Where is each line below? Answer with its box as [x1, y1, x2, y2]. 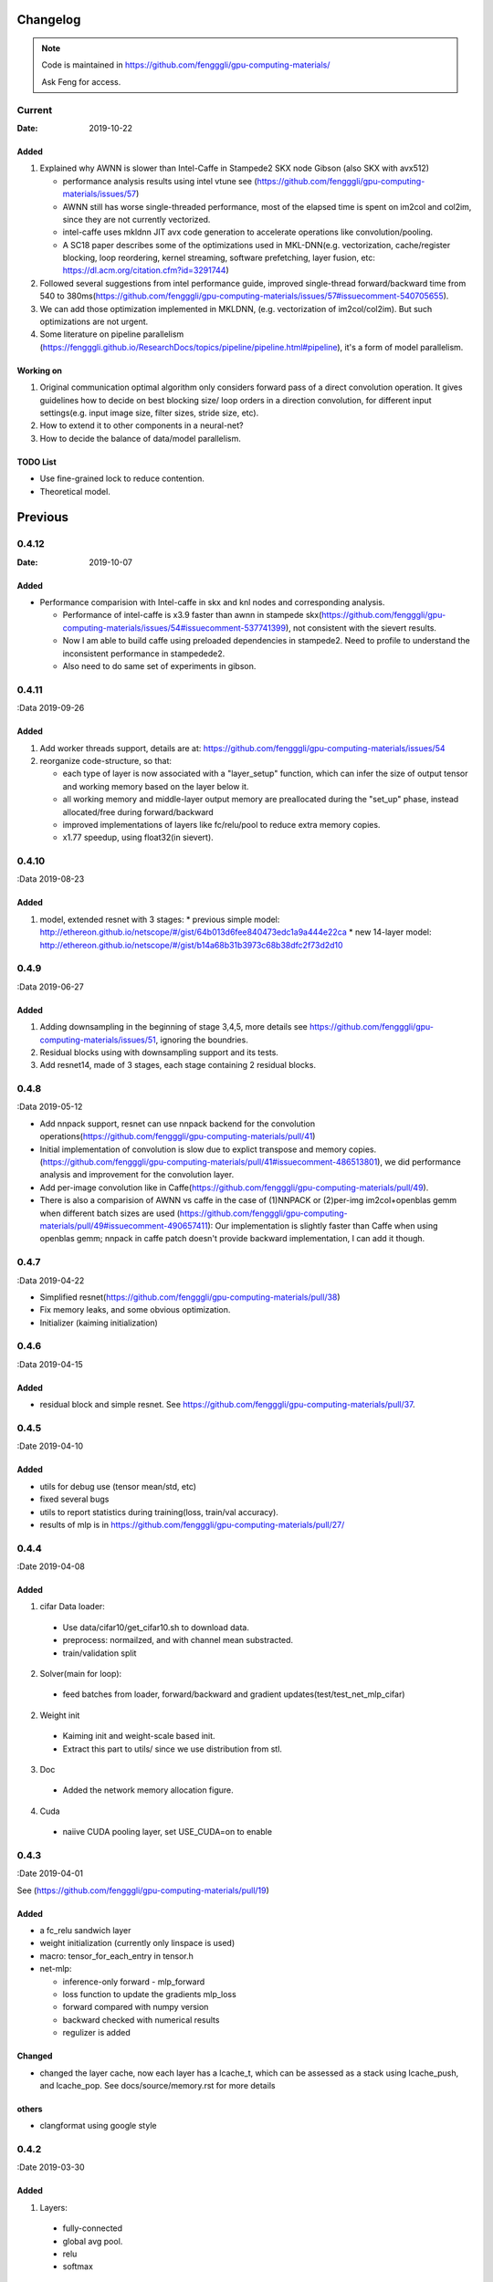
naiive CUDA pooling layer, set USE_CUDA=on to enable [62, 1827, 273, 1837]
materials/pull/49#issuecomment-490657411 [39, 1220, 209, 1231]
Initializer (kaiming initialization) [39, 1317, 159, 1328]
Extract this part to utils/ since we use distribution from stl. [62, 1743, 283, 1754]
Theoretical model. [39, 486, 111, 497]
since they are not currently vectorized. [62, 214, 211, 225]
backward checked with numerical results [62, 2014, 220, 2026]
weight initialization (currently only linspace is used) [39, 1938, 236, 1949]
